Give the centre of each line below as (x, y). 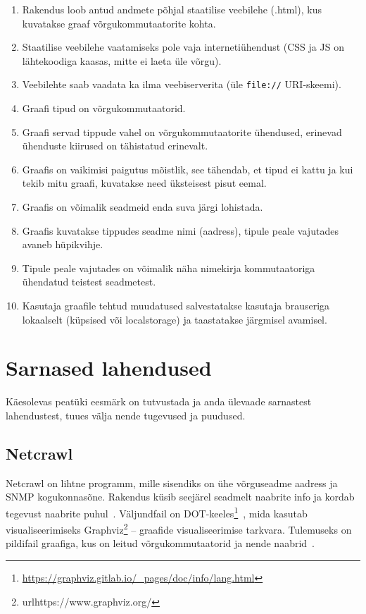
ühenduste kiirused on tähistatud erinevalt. (115, 146)
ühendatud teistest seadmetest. (89, 282)
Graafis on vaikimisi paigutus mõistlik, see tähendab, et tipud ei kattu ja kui (188, 169)
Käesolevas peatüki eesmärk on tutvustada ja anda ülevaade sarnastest (159, 401)
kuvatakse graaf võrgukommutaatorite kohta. (119, 23)
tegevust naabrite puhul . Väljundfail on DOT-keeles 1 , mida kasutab (157, 512)
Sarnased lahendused (109, 368)
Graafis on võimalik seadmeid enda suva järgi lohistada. (143, 207)
